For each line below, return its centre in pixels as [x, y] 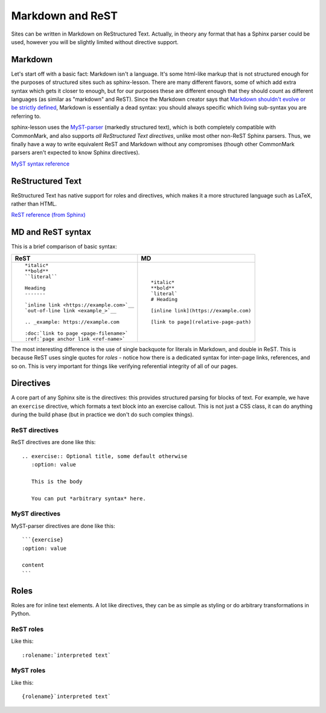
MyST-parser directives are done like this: [63, 526]
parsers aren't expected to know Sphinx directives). [75, 153]
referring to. [26, 116]
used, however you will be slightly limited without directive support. [95, 42]
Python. [21, 614]
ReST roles [27, 629]
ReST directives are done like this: [53, 442]
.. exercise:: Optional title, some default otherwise [105, 456]
